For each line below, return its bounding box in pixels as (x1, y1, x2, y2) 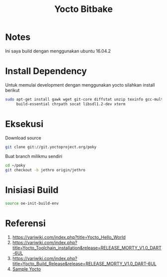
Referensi (5, 218, 46, 229)
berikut (5, 87, 20, 93)
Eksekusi (5, 118, 44, 130)
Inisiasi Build (5, 184, 59, 196)
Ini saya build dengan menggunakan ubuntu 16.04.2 (5, 48, 111, 54)
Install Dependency (5, 66, 87, 77)
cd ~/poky (5, 163, 26, 168)
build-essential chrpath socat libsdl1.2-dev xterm (16, 101, 126, 107)
